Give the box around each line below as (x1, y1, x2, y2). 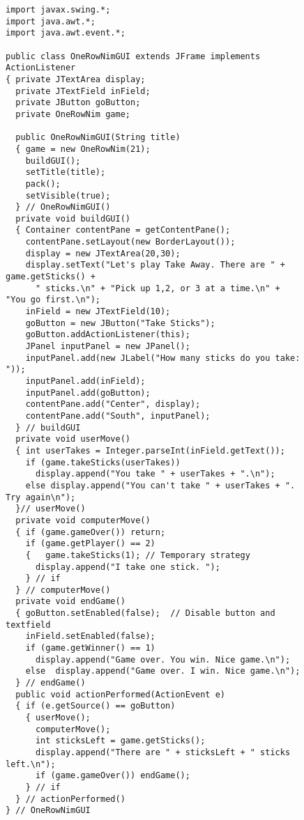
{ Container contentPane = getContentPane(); (15, 225, 231, 235)
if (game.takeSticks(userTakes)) (25, 457, 181, 467)
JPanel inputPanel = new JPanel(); (25, 341, 190, 352)
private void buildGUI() (15, 213, 130, 224)
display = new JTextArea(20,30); (25, 248, 181, 258)
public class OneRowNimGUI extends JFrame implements (6, 51, 261, 61)
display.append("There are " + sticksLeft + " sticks (35, 748, 291, 757)
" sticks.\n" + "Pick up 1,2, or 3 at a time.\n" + (35, 283, 280, 293)
